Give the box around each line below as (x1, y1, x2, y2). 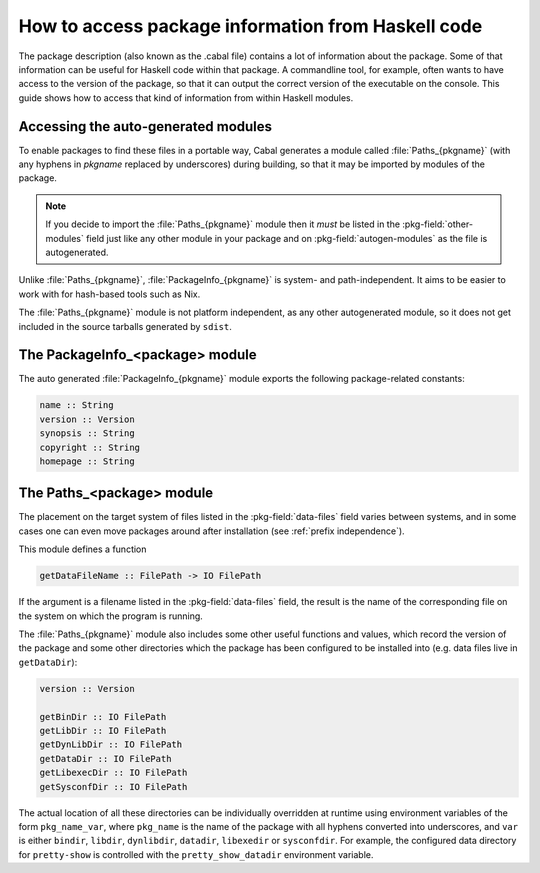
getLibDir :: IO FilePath (39, 725, 167, 736)
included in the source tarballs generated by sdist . (18, 320, 232, 332)
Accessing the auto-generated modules (18, 118, 273, 135)
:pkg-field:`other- (401, 218, 474, 230)
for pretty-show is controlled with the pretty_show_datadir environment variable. (18, 848, 374, 860)
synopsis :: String (39, 428, 135, 439)
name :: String (39, 400, 114, 411)
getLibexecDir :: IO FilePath (39, 767, 188, 779)
